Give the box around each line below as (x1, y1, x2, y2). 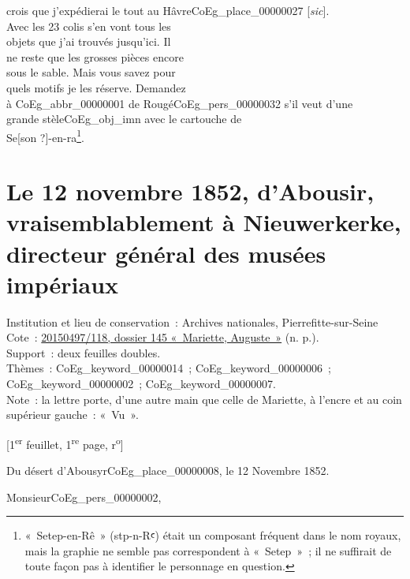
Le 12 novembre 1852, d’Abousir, (6, 175, 375, 207)
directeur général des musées (6, 237, 326, 269)
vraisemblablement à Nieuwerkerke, (6, 206, 401, 238)
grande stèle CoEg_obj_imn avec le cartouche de (6, 110, 242, 127)
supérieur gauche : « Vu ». (6, 406, 139, 423)
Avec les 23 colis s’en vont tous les (6, 17, 171, 34)
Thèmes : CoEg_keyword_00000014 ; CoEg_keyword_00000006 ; (6, 360, 332, 376)
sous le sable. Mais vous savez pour (6, 64, 176, 80)
